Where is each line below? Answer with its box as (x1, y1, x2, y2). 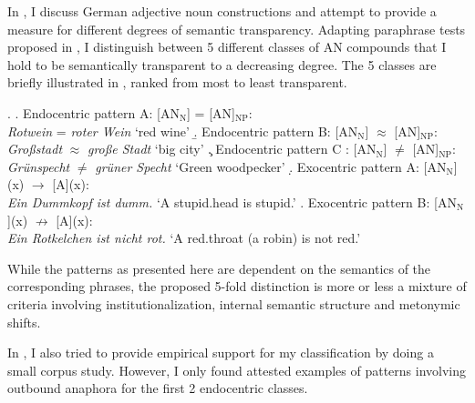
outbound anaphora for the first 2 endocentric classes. (7, 378, 308, 398)
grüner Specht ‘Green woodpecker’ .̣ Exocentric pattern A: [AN (95, 156, 447, 176)
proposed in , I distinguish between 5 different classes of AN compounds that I (7, 37, 447, 56)
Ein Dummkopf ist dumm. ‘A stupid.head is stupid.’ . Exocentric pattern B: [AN (7, 192, 457, 211)
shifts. (7, 312, 41, 331)
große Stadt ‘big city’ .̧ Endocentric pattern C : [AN (87, 139, 377, 158)
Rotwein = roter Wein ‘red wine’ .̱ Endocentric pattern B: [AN (7, 121, 358, 140)
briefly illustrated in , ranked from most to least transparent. (7, 73, 347, 92)
